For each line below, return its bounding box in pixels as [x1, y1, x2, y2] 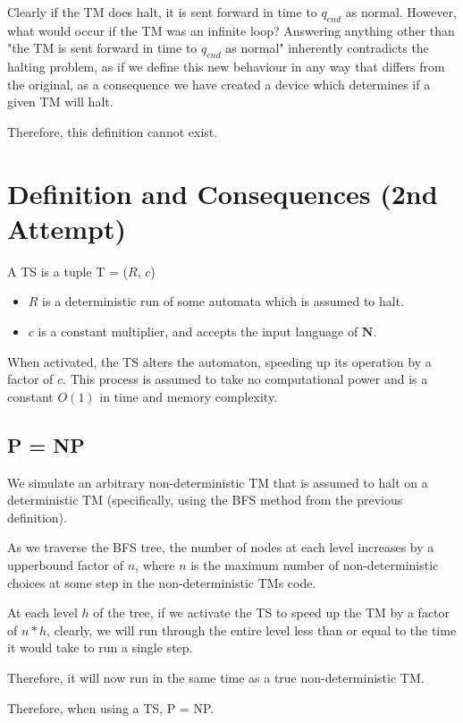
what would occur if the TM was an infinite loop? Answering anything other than [7, 21, 455, 39]
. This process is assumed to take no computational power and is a [63, 370, 428, 388]
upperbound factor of [7, 556, 124, 574]
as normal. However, [345, 3, 457, 21]
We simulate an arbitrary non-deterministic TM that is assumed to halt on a [7, 472, 428, 491]
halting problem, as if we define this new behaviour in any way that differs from [7, 57, 445, 76]
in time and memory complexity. [99, 387, 278, 405]
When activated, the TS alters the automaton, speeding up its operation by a [7, 352, 432, 370]
